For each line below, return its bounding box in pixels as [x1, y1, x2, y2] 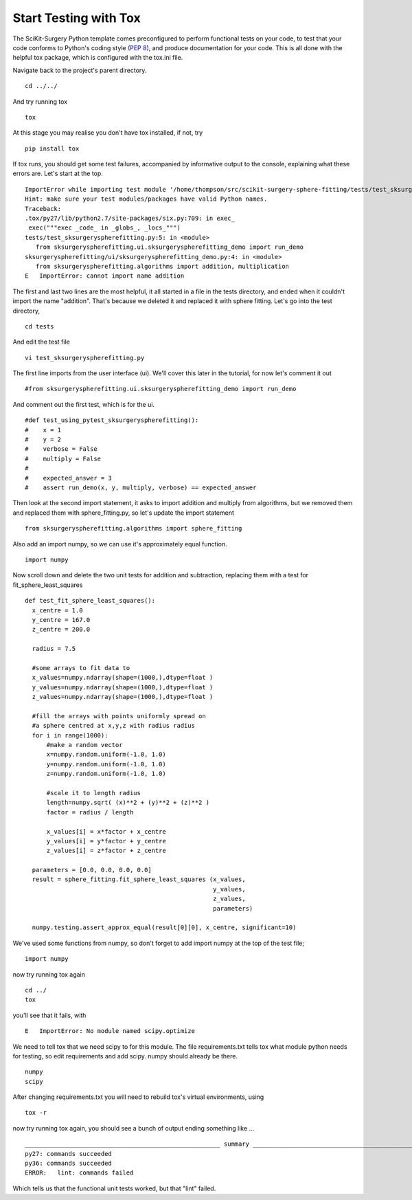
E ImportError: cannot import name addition [25, 272, 185, 280]
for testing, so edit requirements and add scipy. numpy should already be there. [12, 1052, 238, 1060]
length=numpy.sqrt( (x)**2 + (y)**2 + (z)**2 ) [46, 799, 209, 807]
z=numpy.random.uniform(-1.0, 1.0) [46, 770, 166, 778]
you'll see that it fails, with [12, 1011, 87, 1019]
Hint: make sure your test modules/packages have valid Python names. [25, 195, 268, 203]
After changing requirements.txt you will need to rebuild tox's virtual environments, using [12, 1093, 264, 1101]
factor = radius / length [46, 808, 134, 816]
